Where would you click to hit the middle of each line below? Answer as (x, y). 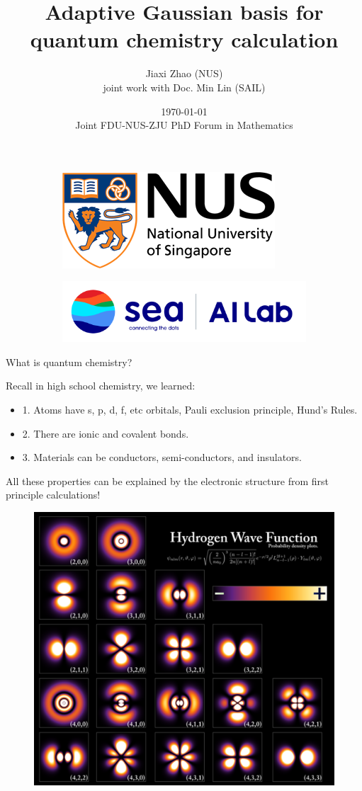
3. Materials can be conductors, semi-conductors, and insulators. (162, 457)
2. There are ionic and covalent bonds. (106, 433)
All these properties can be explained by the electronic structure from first (167, 480)
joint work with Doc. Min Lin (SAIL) (184, 87)
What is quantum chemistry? (69, 362)
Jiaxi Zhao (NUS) (184, 73)
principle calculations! (53, 495)
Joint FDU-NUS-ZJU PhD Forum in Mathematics (184, 125)
